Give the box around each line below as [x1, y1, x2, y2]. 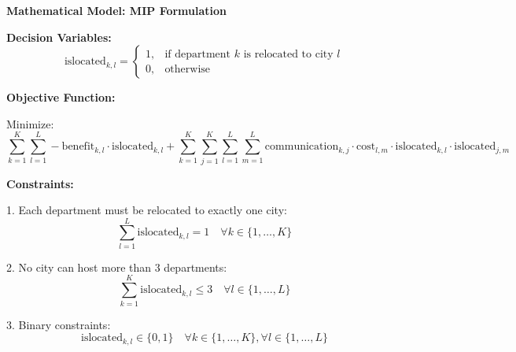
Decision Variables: [6, 28, 112, 45]
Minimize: [6, 115, 54, 132]
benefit [61, 141, 95, 153]
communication [264, 141, 339, 153]
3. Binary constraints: [6, 316, 111, 332]
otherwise [164, 63, 211, 75]
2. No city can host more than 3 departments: [6, 258, 227, 275]
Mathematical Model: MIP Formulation [6, 2, 227, 18]
